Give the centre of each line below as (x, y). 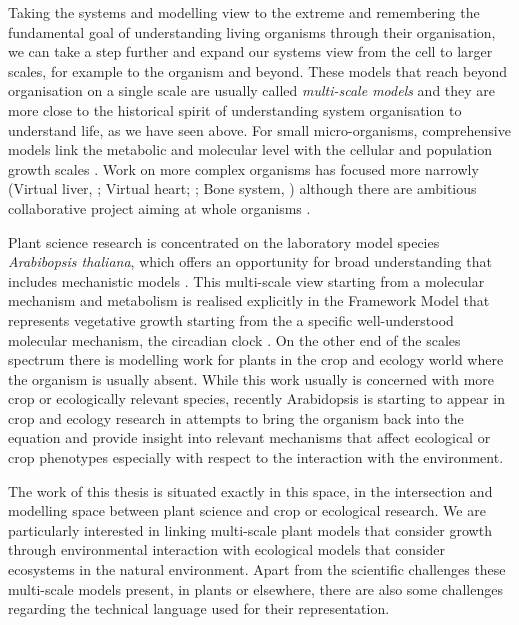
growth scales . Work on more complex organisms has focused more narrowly (243, 168)
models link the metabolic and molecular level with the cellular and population (250, 149)
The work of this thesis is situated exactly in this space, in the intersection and (250, 490)
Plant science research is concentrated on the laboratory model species (224, 241)
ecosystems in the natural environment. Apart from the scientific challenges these (257, 569)
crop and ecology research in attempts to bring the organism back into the (236, 417)
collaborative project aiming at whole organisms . (159, 207)
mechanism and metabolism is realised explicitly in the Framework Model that (249, 300)
